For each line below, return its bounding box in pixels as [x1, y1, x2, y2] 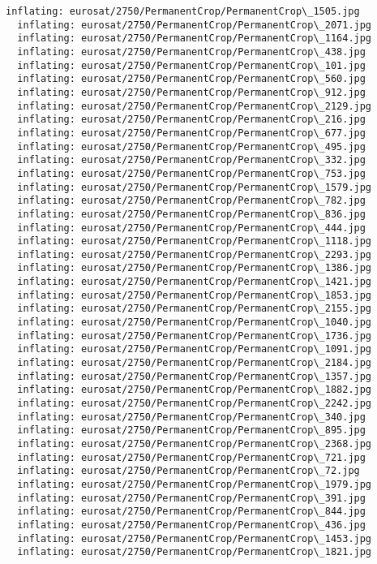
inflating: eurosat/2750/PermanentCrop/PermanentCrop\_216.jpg [17, 114, 366, 126]
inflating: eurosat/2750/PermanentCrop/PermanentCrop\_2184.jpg [17, 357, 372, 369]
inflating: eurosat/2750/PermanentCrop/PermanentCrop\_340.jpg [17, 411, 366, 423]
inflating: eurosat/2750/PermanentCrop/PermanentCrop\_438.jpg [17, 45, 366, 58]
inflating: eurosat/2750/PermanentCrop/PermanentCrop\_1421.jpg [17, 276, 372, 288]
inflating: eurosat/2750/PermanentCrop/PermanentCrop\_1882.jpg [17, 384, 372, 396]
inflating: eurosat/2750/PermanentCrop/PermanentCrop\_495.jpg [17, 140, 366, 153]
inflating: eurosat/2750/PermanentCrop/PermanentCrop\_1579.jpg [17, 181, 372, 193]
